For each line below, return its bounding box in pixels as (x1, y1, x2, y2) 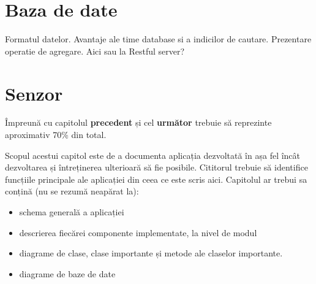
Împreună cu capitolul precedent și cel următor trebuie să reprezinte (5, 116, 272, 129)
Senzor (5, 80, 63, 106)
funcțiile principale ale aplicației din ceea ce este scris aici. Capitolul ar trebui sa (5, 172, 307, 185)
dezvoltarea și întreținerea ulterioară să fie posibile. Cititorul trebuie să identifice (5, 161, 308, 174)
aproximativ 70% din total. (5, 128, 107, 141)
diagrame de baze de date (19, 267, 116, 280)
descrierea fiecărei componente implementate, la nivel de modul (19, 226, 257, 239)
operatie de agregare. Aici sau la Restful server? (5, 44, 185, 57)
